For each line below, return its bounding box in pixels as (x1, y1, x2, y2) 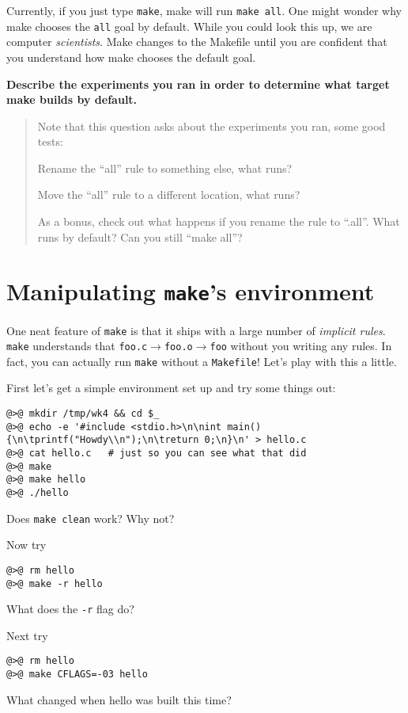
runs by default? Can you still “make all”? (37, 228, 243, 245)
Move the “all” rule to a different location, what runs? (37, 186, 300, 203)
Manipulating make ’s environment (6, 275, 375, 307)
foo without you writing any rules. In (210, 337, 392, 354)
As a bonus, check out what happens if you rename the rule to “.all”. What (37, 213, 400, 230)
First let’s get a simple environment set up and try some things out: (6, 379, 336, 396)
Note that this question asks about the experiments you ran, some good (37, 117, 386, 134)
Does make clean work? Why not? (6, 509, 175, 526)
